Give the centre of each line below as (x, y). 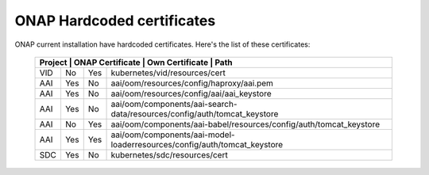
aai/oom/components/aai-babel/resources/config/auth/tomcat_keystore (245, 124)
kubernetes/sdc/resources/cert (169, 154)
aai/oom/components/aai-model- (173, 135)
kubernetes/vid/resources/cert (168, 73)
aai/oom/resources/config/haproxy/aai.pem (192, 83)
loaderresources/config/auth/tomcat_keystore (197, 144)
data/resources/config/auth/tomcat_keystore (195, 113)
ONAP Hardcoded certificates (115, 21)
